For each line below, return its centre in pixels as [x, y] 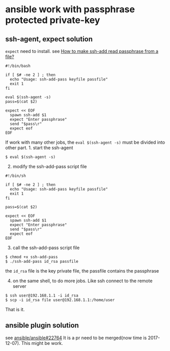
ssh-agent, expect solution [49, 39]
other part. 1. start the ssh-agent [39, 148]
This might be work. [42, 343]
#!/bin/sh [16, 176]
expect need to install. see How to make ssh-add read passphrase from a [82, 51]
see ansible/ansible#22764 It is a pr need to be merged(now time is [76, 338]
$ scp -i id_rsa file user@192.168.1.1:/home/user [60, 300]
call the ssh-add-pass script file [46, 248]
